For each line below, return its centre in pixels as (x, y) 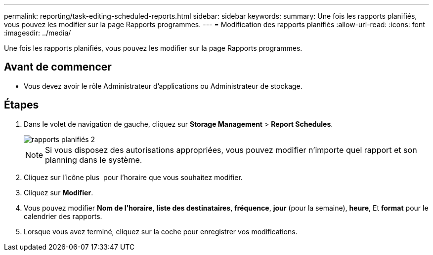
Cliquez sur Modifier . (59, 192)
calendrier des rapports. (63, 216)
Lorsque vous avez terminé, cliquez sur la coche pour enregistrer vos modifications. (161, 231)
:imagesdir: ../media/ (38, 33)
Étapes (22, 105)
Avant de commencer (58, 67)
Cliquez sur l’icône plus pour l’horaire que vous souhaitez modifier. (133, 177)
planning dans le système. (94, 160)
